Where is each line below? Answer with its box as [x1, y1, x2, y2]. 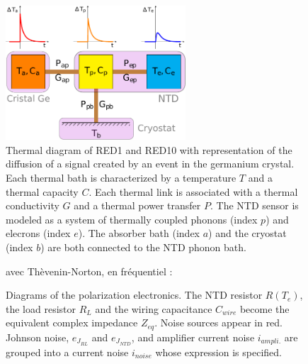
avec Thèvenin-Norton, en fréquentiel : [6, 263, 173, 278]
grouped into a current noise [6, 344, 129, 359]
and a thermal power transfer [74, 198, 201, 213]
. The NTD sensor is [210, 198, 299, 213]
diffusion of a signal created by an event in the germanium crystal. [6, 156, 295, 171]
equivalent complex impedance [6, 315, 138, 330]
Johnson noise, [6, 329, 69, 344]
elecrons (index [6, 226, 71, 241]
